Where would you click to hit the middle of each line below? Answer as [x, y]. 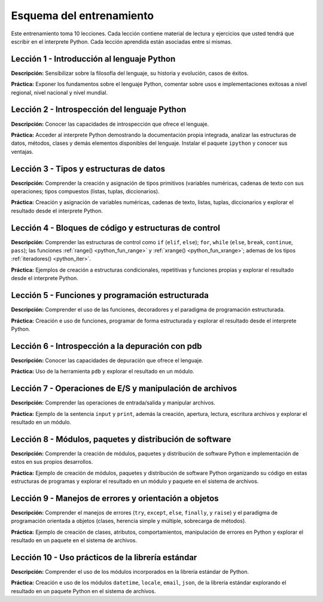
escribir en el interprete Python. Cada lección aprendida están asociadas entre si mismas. [122, 41]
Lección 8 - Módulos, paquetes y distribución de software [121, 439]
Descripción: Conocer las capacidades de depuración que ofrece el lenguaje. [107, 360]
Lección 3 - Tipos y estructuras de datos [88, 168]
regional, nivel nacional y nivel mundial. [59, 92]
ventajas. [22, 151]
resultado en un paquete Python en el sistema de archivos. [83, 591]
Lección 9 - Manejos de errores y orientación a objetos [115, 498]
